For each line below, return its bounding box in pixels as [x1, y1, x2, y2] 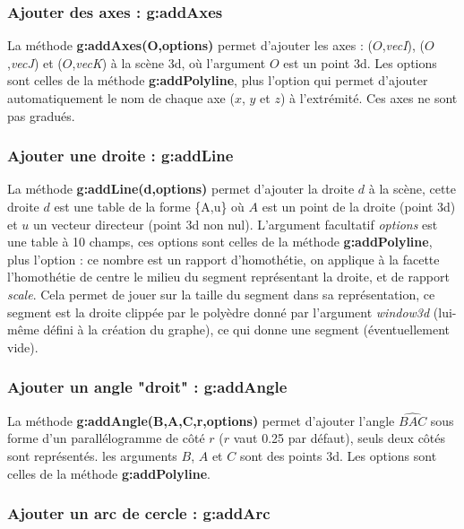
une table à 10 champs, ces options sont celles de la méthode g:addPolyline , [7, 232, 433, 251]
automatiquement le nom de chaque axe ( [7, 89, 235, 107]
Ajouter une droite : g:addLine [7, 144, 234, 167]
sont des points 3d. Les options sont [239, 446, 437, 464]
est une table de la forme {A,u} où [54, 197, 245, 215]
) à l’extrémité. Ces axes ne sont [279, 89, 458, 107]
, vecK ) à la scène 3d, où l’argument [72, 53, 266, 72]
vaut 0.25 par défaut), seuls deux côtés [233, 429, 446, 447]
